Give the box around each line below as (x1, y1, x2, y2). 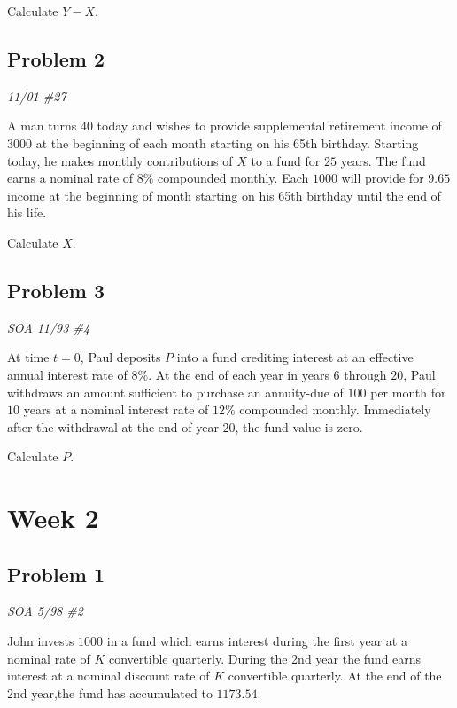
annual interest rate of (7, 365, 128, 383)
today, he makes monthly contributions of (7, 151, 233, 169)
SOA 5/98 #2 (7, 602, 83, 620)
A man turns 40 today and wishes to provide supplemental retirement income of (7, 116, 442, 135)
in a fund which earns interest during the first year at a (106, 632, 407, 650)
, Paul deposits (80, 348, 161, 366)
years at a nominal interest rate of (23, 400, 209, 419)
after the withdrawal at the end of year (7, 417, 219, 436)
